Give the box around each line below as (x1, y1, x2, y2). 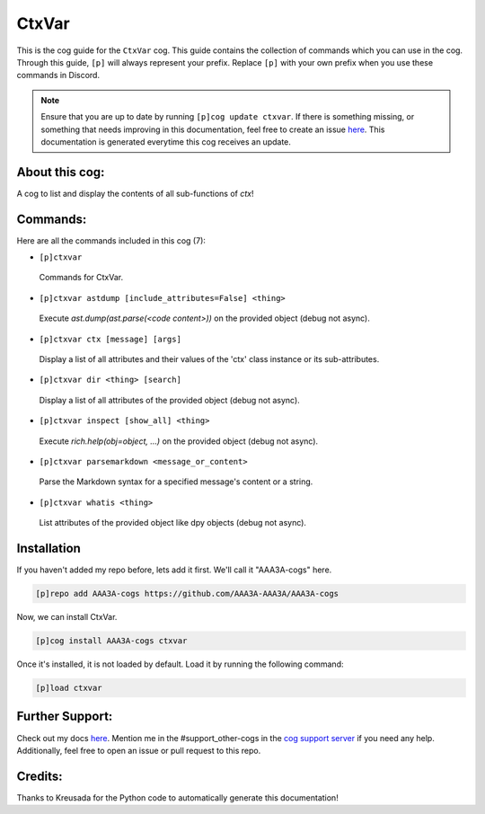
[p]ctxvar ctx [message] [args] (39, 333, 181, 344)
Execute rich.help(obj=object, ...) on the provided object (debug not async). (39, 436, 319, 447)
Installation (16, 540, 81, 556)
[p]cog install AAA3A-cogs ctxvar (35, 636, 188, 646)
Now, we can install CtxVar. (16, 612, 118, 623)
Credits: (16, 768, 63, 783)
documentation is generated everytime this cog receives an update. (40, 136, 292, 147)
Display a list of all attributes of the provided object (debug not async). (39, 394, 300, 405)
